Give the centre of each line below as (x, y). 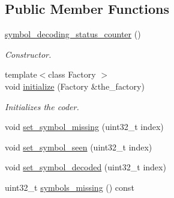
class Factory (72, 74)
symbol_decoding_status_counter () (73, 34)
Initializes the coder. (42, 106)
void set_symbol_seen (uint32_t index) (79, 147)
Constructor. (28, 54)
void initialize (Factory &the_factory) (75, 86)
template (21, 74)
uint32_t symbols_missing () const (70, 187)
